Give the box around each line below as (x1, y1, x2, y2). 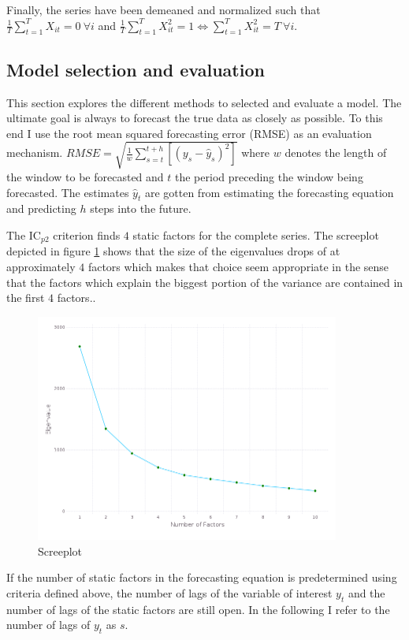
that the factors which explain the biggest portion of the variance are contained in (6, 273, 403, 290)
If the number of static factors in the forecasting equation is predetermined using (6, 569, 397, 586)
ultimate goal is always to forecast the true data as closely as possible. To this (6, 110, 383, 126)
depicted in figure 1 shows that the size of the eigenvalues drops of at (6, 243, 340, 259)
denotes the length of (284, 144, 387, 161)
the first (6, 289, 45, 306)
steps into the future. (90, 200, 191, 217)
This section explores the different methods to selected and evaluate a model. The (6, 94, 402, 110)
